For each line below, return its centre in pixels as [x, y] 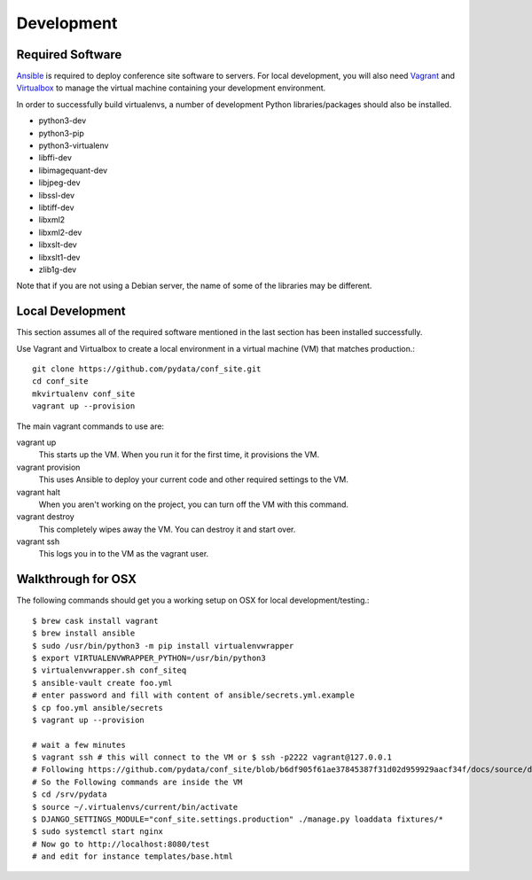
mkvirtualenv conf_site [84, 393]
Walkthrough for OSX [77, 579]
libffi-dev [55, 158]
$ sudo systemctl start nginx [98, 832]
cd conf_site [60, 382]
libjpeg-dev [59, 183]
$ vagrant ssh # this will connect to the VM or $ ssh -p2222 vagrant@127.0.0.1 [212, 757]
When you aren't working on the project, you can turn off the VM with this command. [194, 504]
